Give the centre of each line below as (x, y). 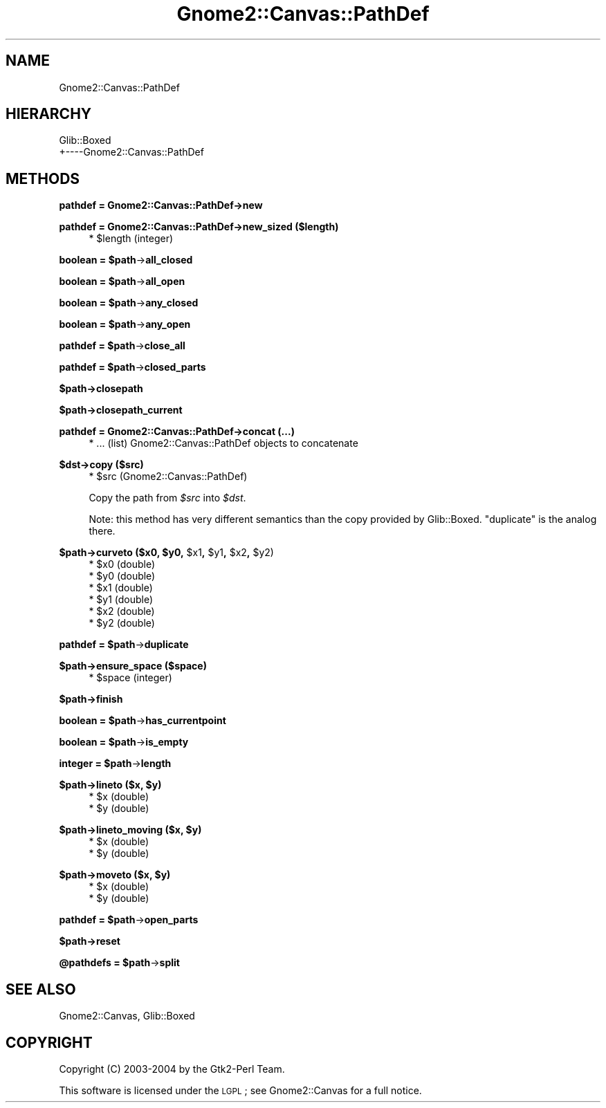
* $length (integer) (131, 239)
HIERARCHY (49, 114)
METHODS (43, 178)
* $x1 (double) (121, 588)
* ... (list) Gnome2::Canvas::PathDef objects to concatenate (223, 443)
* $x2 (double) (122, 611)
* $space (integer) (130, 678)
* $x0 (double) (122, 564)
